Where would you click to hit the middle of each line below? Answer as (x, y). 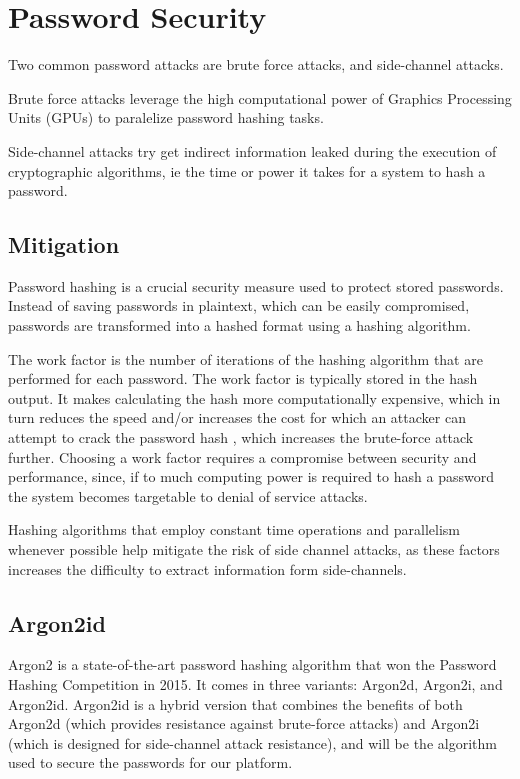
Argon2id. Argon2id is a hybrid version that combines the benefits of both (235, 703)
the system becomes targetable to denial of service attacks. (188, 495)
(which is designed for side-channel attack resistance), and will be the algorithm (252, 742)
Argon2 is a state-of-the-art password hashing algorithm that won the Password (252, 664)
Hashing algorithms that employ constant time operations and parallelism (234, 529)
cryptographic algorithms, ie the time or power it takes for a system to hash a (247, 170)
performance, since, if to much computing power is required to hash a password (251, 476)
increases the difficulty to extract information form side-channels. (207, 568)
